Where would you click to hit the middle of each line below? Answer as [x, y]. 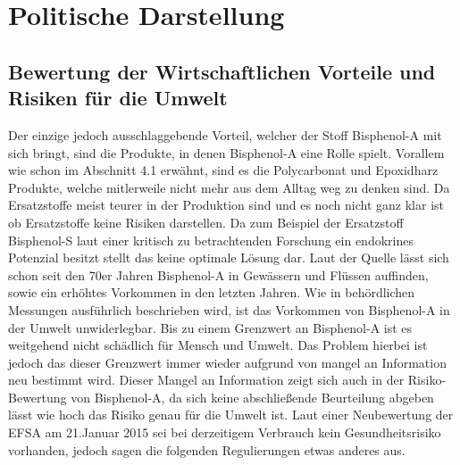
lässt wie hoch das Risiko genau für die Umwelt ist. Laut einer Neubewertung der [231, 415]
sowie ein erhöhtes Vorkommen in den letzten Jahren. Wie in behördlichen [212, 292]
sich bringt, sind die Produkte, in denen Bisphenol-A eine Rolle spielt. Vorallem [226, 152]
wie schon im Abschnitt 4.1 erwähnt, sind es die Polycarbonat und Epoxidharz [223, 170]
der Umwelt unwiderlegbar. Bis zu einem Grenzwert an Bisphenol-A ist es [210, 327]
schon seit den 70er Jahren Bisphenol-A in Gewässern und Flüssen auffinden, [218, 274]
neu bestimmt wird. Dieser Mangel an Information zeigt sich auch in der [206, 380]
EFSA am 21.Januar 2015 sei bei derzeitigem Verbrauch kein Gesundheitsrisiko [225, 432]
